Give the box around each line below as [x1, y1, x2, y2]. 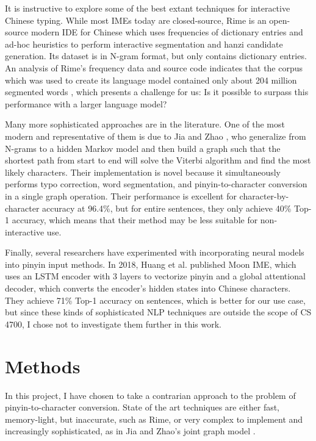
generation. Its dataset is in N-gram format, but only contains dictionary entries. [5, 49, 307, 62]
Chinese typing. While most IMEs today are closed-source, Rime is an [5, 13, 267, 26]
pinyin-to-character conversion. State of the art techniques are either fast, [5, 401, 280, 414]
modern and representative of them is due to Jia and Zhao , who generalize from [5, 129, 306, 142]
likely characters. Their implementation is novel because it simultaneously [5, 165, 281, 178]
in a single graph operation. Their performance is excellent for [5, 189, 237, 202]
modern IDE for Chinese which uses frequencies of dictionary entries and [31, 26, 303, 38]
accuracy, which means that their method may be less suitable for [12, 213, 258, 226]
